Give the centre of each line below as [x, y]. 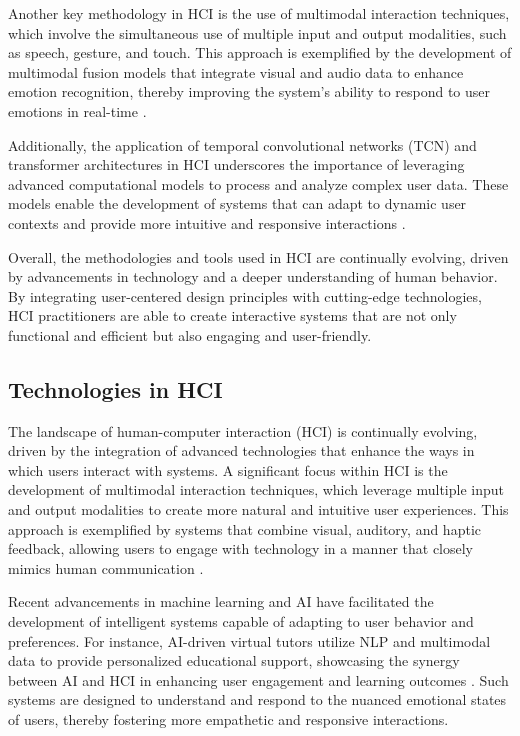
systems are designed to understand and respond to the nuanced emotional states [257, 699]
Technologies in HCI [115, 388]
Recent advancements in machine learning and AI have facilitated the [221, 601]
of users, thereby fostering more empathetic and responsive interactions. [228, 719]
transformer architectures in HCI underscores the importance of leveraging [236, 164]
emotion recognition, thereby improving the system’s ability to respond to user [249, 91]
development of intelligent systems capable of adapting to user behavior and [241, 621]
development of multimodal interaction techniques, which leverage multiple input [256, 489]
